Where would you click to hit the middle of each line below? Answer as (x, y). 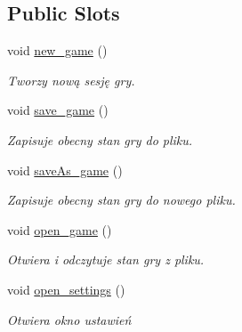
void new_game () (57, 50)
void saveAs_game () (65, 170)
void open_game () (60, 229)
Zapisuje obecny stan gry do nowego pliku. (121, 200)
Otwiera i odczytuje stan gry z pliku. (106, 259)
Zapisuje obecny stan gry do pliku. (100, 139)
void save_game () (58, 110)
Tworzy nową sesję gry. (71, 80)
